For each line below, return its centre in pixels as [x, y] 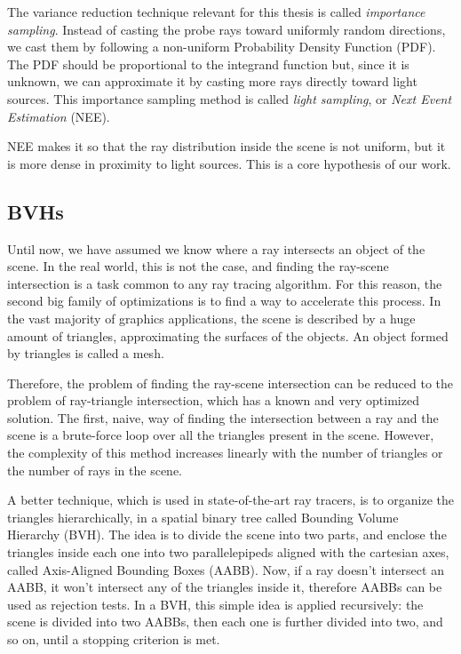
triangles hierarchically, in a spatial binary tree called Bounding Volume [203, 517]
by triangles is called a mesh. [86, 353]
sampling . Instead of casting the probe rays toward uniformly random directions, [227, 29]
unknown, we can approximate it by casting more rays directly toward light [212, 81]
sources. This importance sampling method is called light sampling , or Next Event [230, 98]
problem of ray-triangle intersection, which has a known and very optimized [213, 400]
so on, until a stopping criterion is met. [114, 639]
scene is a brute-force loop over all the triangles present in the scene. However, [221, 435]
